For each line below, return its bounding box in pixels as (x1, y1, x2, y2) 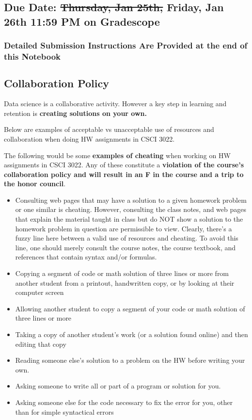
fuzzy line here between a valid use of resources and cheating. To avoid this (15, 233, 238, 243)
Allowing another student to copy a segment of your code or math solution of (15, 303, 245, 313)
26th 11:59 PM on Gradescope (4, 14, 160, 29)
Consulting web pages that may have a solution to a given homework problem (15, 194, 247, 205)
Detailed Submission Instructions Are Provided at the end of (4, 39, 248, 51)
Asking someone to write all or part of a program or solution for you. (15, 381, 221, 391)
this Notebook (4, 50, 61, 63)
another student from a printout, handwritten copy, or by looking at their (15, 277, 235, 288)
